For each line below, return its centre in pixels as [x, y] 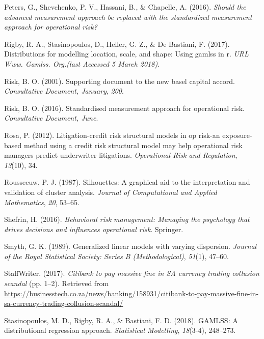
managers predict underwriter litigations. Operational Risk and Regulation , [121, 155]
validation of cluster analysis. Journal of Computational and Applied [111, 192]
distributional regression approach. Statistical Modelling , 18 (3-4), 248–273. [120, 330]
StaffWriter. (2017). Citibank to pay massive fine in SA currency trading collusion [132, 273]
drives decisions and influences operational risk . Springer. [94, 229]
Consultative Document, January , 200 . [64, 91]
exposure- [237, 135]
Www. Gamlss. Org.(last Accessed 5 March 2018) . [82, 63]
